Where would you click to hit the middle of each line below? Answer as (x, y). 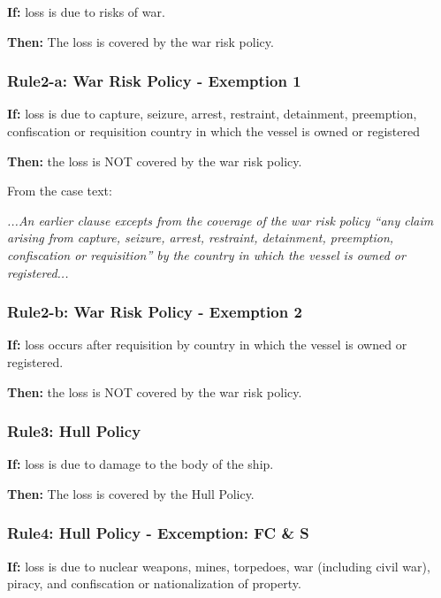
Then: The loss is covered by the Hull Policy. (131, 493)
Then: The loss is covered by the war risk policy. (141, 41)
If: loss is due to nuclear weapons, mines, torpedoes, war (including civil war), (219, 566)
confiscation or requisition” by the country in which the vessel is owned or (206, 254)
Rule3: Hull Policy (74, 431)
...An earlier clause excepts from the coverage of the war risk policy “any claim (220, 220)
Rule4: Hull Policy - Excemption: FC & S (158, 533)
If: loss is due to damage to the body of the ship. (141, 464)
